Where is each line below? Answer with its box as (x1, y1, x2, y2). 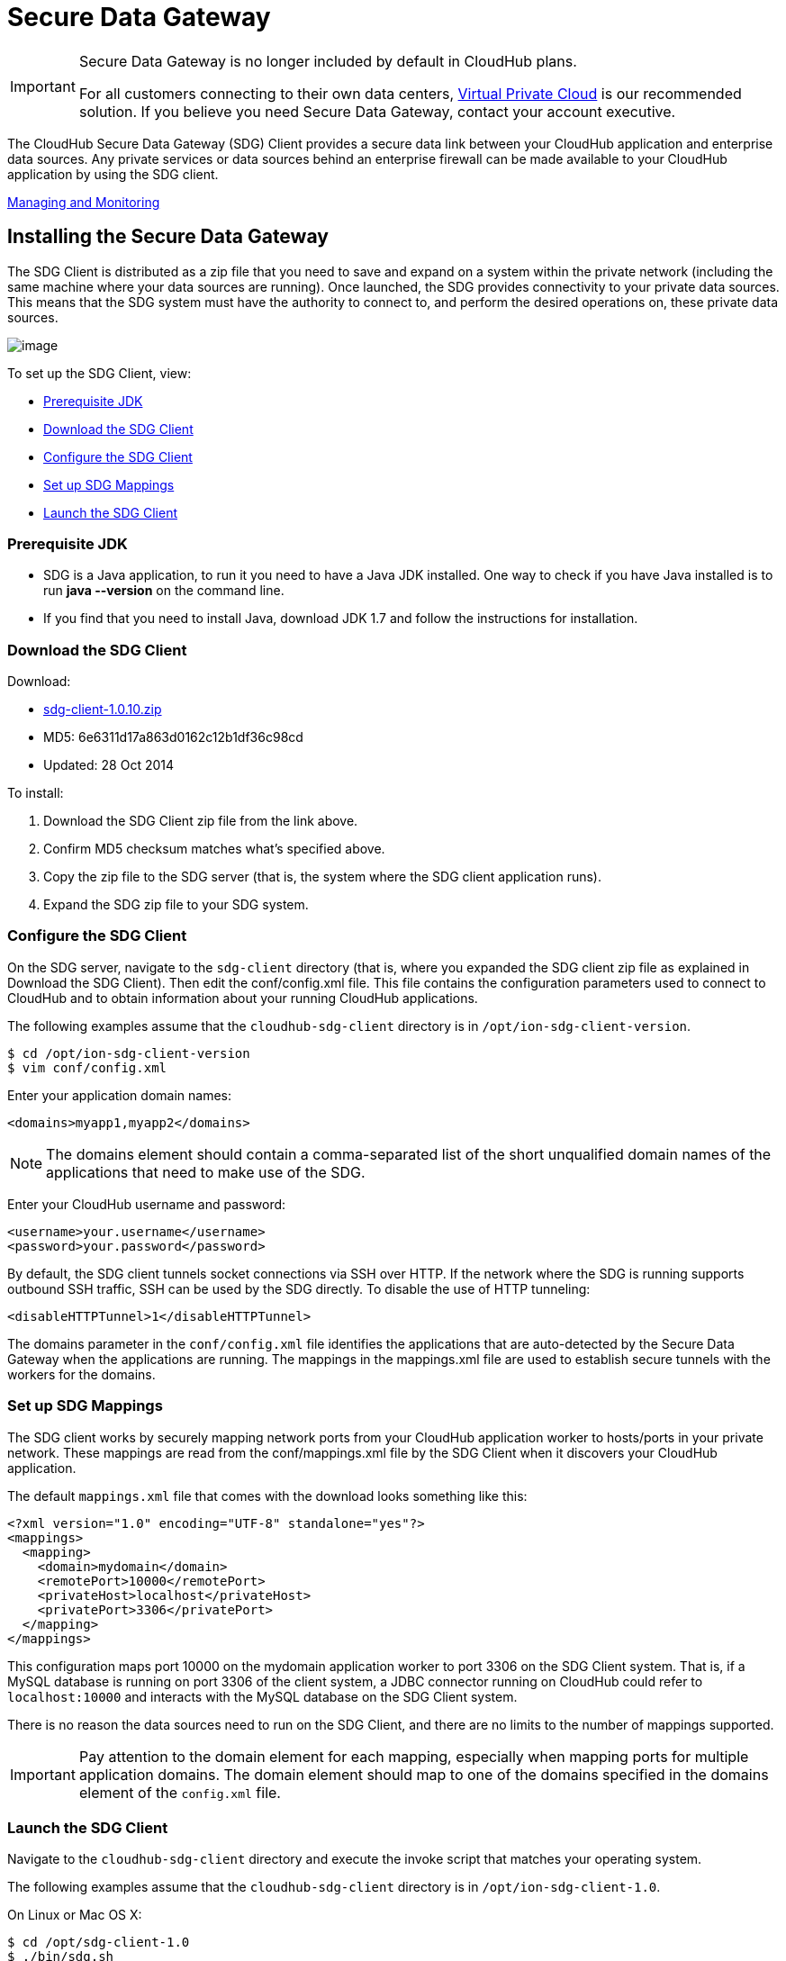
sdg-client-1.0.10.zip (43, 701, 162, 718)
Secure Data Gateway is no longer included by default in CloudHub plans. (78, 51, 577, 70)
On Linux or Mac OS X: (7, 1907, 142, 1923)
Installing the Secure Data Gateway (7, 225, 329, 249)
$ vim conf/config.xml (7, 1060, 167, 1075)
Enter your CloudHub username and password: (7, 1196, 286, 1212)
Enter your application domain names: (7, 1087, 232, 1103)
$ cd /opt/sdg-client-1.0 (7, 1935, 190, 1950)
